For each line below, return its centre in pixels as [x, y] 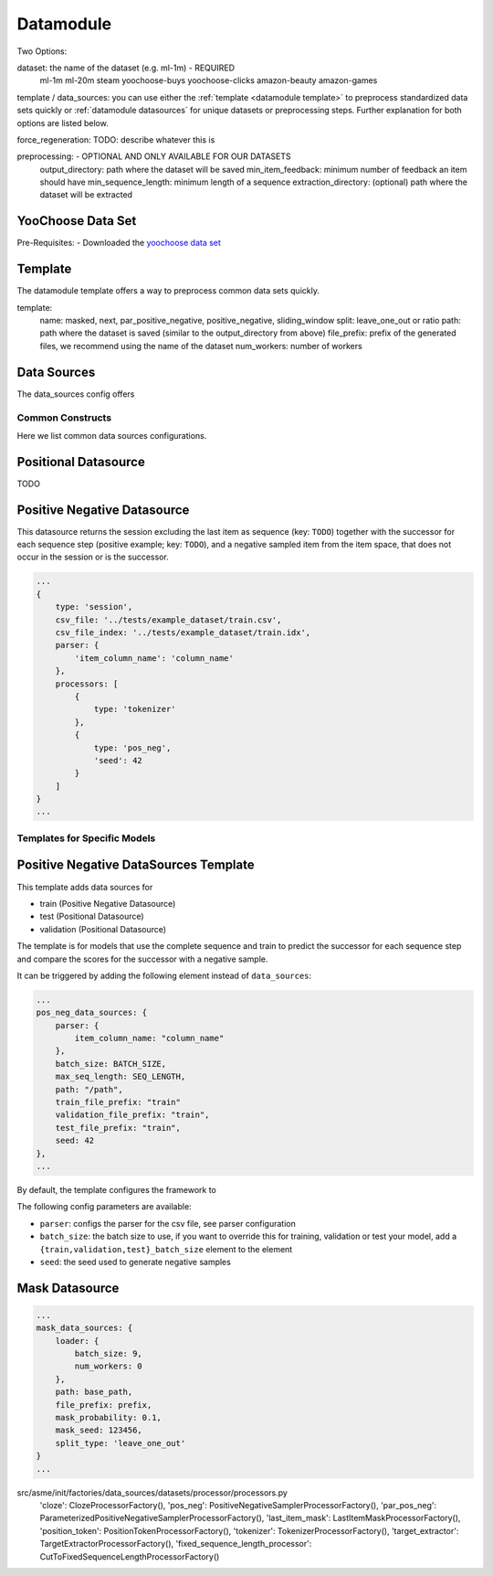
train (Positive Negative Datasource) [108, 903]
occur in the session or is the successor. [93, 557]
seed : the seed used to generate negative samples [136, 1262]
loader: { [77, 1341]
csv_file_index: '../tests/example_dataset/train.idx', [183, 633]
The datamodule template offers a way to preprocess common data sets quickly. [168, 291]
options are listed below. [63, 122]
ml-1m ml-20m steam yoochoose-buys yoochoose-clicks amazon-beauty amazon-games [209, 80]
